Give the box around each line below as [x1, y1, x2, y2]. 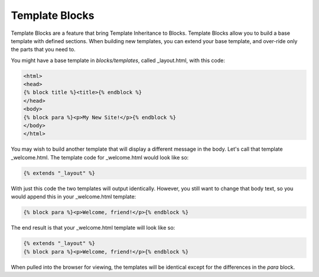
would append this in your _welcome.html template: [11, 193, 136, 200]
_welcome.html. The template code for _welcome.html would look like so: [11, 154, 189, 161]
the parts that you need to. [11, 46, 76, 53]
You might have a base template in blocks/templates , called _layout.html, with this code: [11, 57, 226, 64]
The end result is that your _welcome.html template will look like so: [11, 224, 175, 232]
